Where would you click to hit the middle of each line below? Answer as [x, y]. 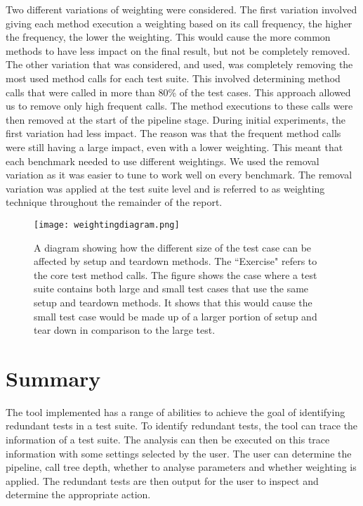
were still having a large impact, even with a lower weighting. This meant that [174, 147]
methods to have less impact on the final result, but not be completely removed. [178, 50]
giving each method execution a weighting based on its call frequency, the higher [179, 23]
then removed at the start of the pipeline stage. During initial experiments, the [176, 119]
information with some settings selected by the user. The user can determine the [179, 453]
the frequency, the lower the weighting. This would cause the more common [168, 37]
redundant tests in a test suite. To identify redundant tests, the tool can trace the [182, 426]
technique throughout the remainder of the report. [114, 202]
